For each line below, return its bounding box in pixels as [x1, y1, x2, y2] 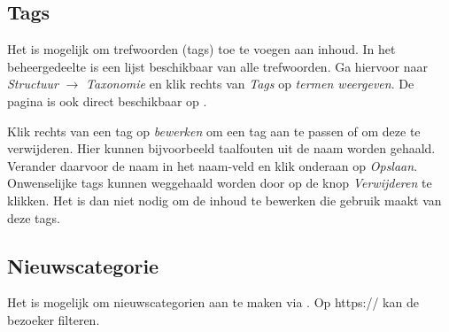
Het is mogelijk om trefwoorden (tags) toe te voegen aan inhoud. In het [7, 40, 396, 58]
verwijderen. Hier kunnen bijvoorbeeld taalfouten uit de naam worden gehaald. [7, 139, 436, 158]
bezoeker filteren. [7, 310, 100, 328]
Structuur [7, 74, 58, 93]
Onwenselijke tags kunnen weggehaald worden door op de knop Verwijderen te [7, 174, 432, 192]
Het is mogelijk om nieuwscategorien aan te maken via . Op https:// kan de [7, 293, 419, 312]
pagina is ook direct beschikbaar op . [7, 91, 207, 110]
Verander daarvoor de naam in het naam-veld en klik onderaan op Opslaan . [7, 156, 418, 174]
